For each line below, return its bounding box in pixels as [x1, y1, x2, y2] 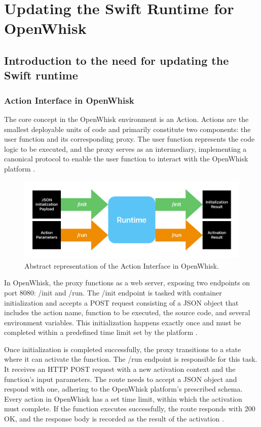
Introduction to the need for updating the [4, 52, 229, 68]
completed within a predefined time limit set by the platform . [4, 327, 198, 337]
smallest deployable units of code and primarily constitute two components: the [4, 123, 251, 134]
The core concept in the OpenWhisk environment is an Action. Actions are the [4, 113, 249, 124]
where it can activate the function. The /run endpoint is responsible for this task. [4, 354, 257, 364]
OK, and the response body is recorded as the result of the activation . [4, 413, 224, 424]
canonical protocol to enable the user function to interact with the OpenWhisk [4, 153, 248, 164]
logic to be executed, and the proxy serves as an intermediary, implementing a [4, 143, 247, 154]
